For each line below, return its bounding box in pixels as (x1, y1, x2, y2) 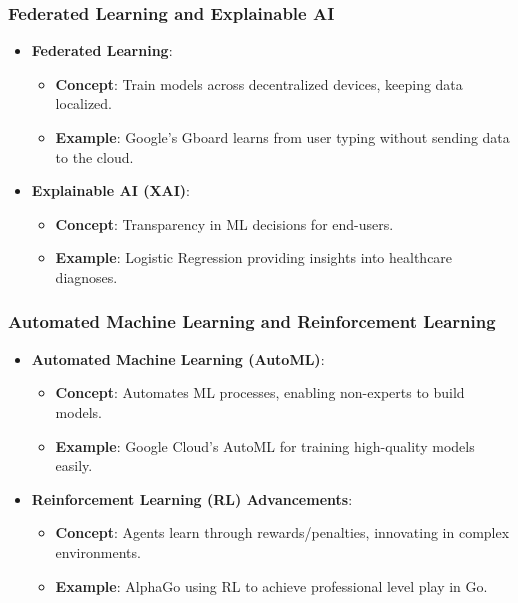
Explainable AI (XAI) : (31, 180, 190, 201)
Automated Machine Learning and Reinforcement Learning (8, 309, 496, 334)
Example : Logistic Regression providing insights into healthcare (55, 247, 453, 268)
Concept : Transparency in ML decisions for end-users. (55, 213, 394, 234)
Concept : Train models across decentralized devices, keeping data (55, 73, 463, 94)
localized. (55, 93, 112, 114)
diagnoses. (55, 266, 118, 287)
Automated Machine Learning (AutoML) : (31, 348, 325, 369)
